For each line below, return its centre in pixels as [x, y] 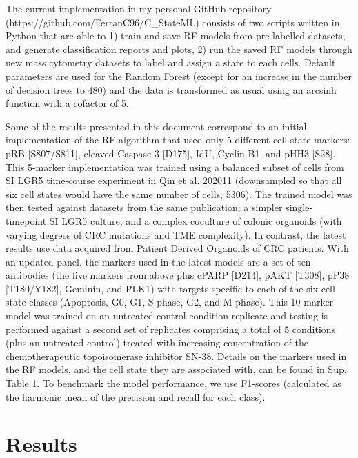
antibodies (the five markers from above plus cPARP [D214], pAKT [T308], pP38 [178, 275]
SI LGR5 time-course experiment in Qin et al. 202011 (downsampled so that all [174, 180]
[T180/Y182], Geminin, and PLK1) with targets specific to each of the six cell [170, 288]
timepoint [26, 220]
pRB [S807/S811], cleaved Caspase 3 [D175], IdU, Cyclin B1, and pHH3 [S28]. [171, 153]
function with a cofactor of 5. [67, 103]
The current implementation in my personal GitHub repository [139, 8]
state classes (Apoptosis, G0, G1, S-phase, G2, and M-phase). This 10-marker [170, 302]
